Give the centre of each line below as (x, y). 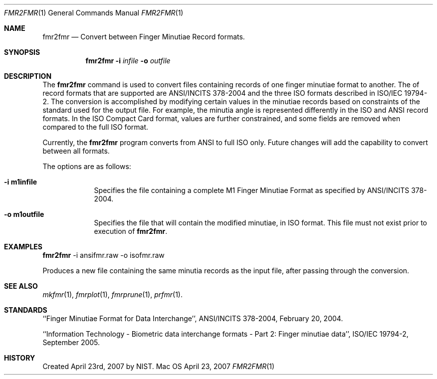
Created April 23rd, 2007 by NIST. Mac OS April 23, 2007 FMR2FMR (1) (159, 366)
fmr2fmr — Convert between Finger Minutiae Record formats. (144, 37)
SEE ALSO (21, 286)
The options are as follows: (87, 166)
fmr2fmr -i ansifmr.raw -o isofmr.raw (104, 255)
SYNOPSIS (22, 52)
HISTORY (20, 358)
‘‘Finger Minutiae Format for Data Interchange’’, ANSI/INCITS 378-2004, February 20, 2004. (193, 318)
